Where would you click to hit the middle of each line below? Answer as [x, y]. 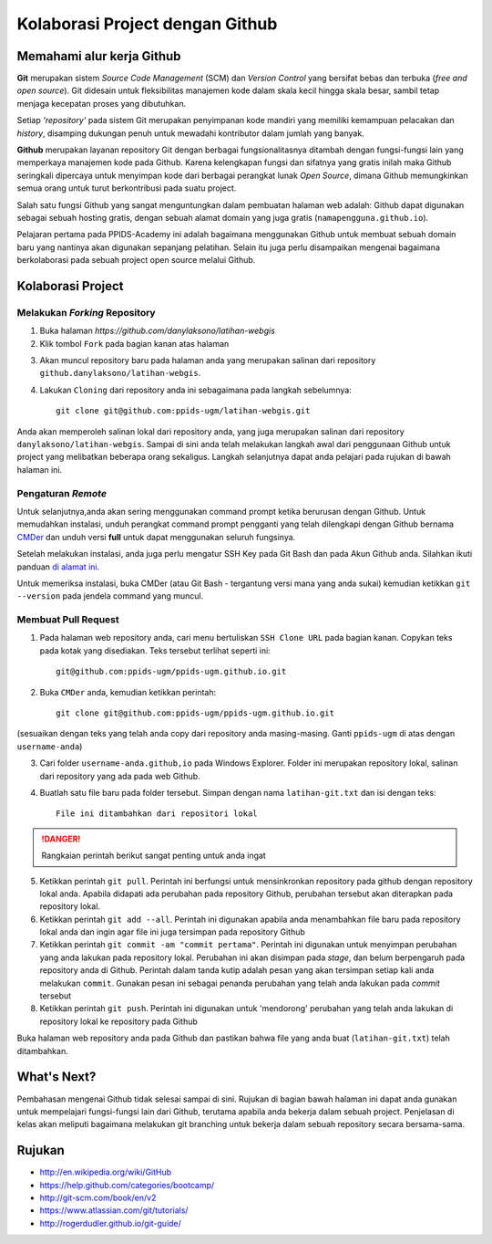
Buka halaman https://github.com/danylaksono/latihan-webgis [157, 331]
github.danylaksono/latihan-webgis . [120, 373]
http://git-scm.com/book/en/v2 [98, 1197]
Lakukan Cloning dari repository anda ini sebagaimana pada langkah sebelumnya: [196, 390]
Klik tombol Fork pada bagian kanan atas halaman [134, 343]
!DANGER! [61, 839]
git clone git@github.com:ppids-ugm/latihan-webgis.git [183, 411]
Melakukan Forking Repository [86, 312]
